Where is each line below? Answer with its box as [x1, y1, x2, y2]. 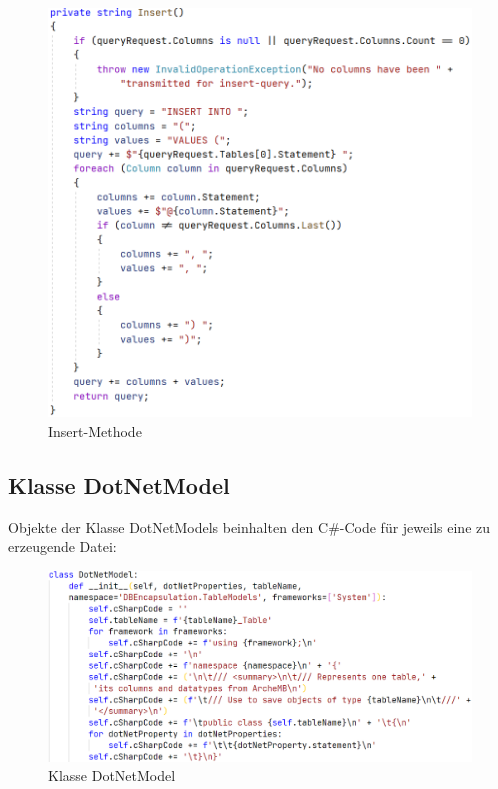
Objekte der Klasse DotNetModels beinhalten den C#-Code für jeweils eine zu [8, 516, 491, 537]
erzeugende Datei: [8, 536, 117, 557]
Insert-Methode [48, 421, 142, 441]
